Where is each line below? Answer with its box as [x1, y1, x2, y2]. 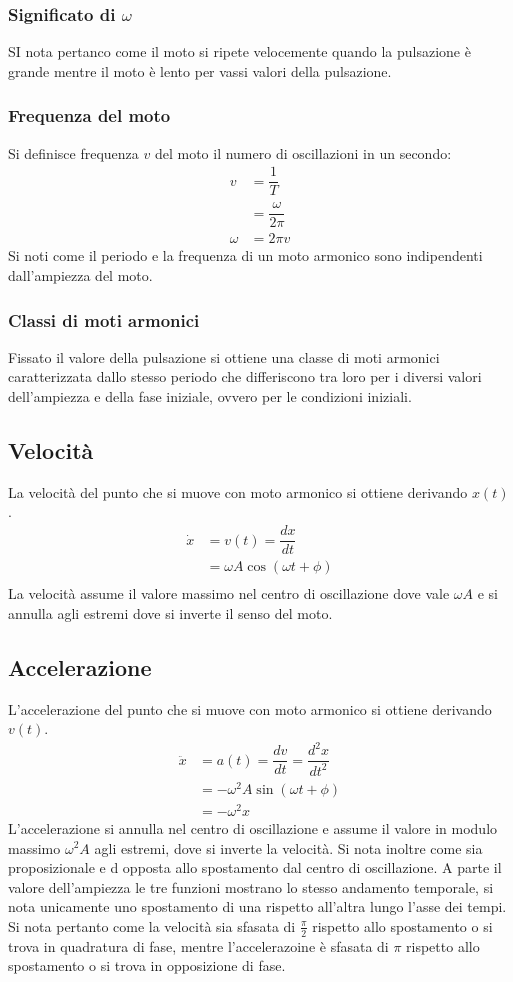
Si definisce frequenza [8, 142, 139, 163]
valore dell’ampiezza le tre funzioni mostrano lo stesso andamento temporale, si [8, 876, 494, 897]
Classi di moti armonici [8, 307, 200, 332]
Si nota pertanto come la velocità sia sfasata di [8, 915, 296, 936]
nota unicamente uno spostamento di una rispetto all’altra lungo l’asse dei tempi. [8, 896, 507, 917]
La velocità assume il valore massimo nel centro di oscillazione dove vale [8, 583, 450, 604]
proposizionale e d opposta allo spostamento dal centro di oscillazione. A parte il [8, 857, 502, 878]
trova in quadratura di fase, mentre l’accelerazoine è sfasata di [8, 935, 389, 956]
